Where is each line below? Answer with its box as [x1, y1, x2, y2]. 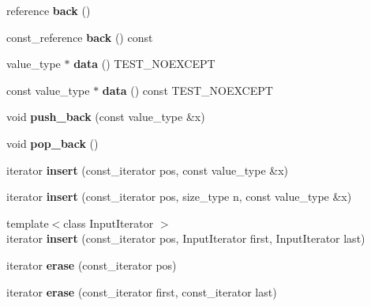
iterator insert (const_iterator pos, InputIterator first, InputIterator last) [6, 230, 365, 247]
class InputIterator [63, 214, 154, 231]
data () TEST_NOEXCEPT [73, 55, 215, 72]
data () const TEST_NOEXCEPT [102, 81, 273, 98]
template [6, 214, 49, 231]
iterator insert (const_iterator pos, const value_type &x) [6, 161, 288, 178]
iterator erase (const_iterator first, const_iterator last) [6, 283, 277, 300]
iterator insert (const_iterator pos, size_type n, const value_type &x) [6, 188, 352, 205]
